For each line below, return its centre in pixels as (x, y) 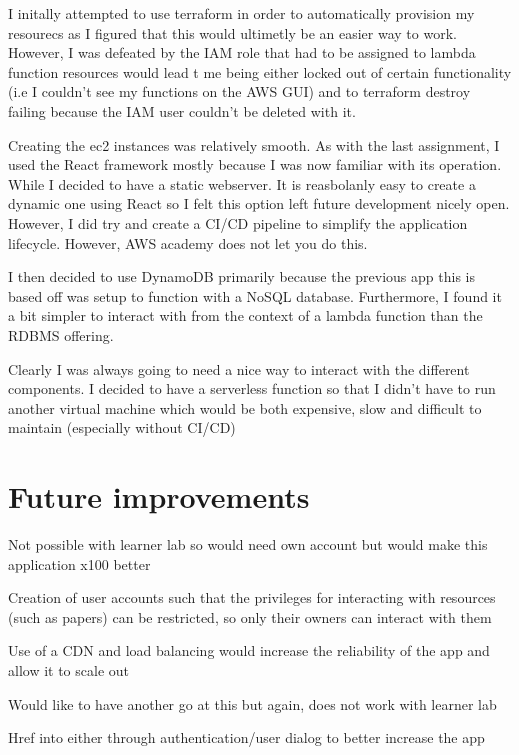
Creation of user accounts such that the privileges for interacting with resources (252, 597)
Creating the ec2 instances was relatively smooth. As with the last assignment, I (254, 144)
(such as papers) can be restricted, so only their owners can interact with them (250, 616)
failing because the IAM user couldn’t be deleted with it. (182, 110)
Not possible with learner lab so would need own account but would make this (248, 544)
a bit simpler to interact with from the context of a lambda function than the (245, 315)
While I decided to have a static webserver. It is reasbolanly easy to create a (242, 183)
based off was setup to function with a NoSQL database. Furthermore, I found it (255, 295)
